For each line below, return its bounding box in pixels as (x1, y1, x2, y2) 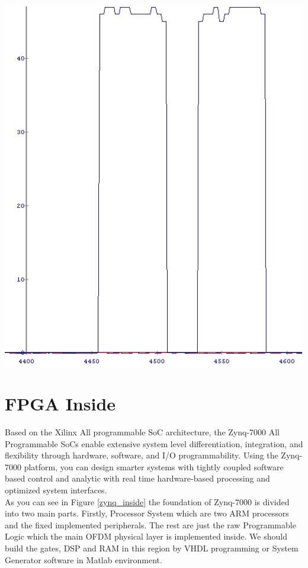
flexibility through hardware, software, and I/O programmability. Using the (5, 449, 278, 461)
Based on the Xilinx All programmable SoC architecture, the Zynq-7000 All (5, 426, 280, 438)
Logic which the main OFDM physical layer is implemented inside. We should (5, 530, 287, 543)
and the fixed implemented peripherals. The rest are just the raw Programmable (5, 518, 296, 531)
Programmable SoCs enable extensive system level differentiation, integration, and (5, 437, 303, 450)
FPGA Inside (5, 391, 116, 416)
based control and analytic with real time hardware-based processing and (5, 472, 270, 484)
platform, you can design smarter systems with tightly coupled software (24, 460, 284, 473)
